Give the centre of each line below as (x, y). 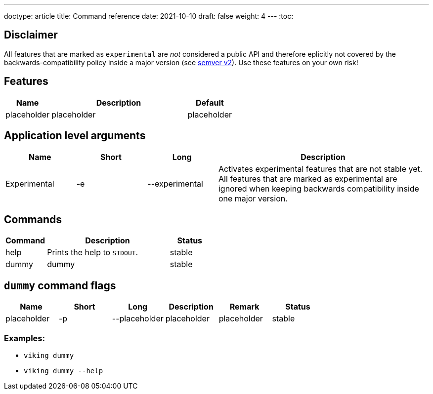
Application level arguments (75, 136)
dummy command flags (60, 285)
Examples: (24, 338)
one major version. (253, 198)
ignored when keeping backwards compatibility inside (319, 188)
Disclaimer (31, 35)
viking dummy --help (64, 371)
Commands (33, 219)
